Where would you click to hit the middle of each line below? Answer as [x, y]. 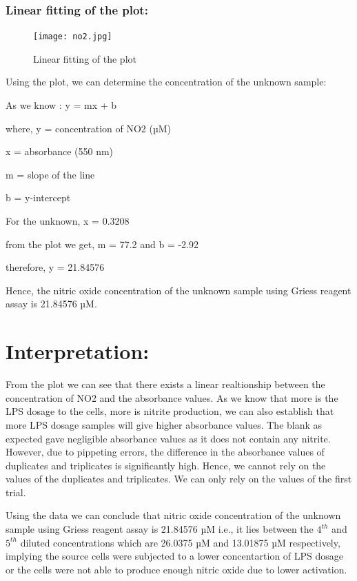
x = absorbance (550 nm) [60, 151]
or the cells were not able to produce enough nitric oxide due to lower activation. [176, 569]
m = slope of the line [50, 174]
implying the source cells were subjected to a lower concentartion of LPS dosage [175, 556]
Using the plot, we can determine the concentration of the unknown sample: [166, 82]
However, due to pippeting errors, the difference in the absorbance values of [165, 452]
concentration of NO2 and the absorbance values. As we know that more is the [172, 397]
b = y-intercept [38, 197]
